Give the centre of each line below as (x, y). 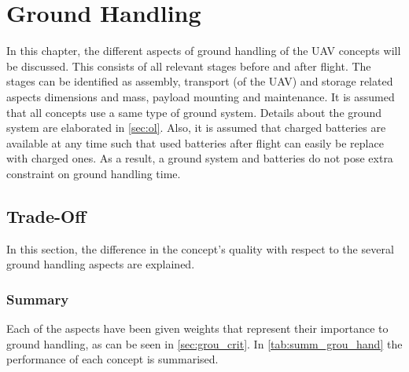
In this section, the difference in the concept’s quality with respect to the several (200, 248)
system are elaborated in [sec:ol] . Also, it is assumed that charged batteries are (196, 128)
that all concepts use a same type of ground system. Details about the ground (194, 112)
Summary (38, 299)
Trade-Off (46, 215)
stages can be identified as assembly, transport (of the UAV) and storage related (200, 81)
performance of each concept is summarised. (112, 359)
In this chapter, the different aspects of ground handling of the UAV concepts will (204, 51)
